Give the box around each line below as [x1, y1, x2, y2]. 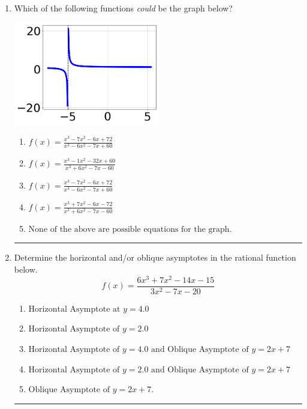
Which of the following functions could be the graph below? [14, 2, 233, 14]
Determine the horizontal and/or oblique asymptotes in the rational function [14, 251, 296, 264]
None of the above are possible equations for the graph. [28, 225, 232, 234]
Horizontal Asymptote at [28, 304, 121, 314]
